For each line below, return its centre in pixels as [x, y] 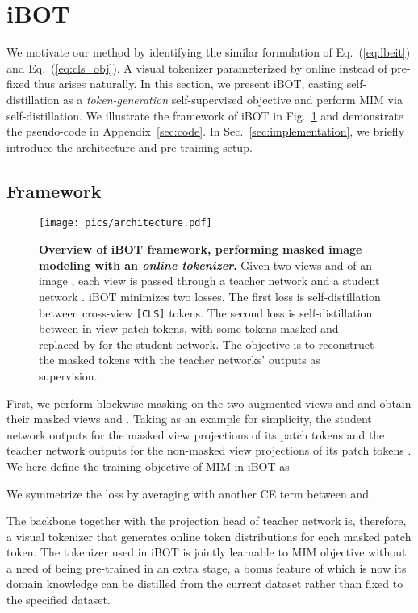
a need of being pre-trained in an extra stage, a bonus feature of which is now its [207, 567]
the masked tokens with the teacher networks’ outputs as [180, 360]
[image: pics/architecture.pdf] [125, 223]
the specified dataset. [59, 600]
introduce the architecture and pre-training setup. [130, 147]
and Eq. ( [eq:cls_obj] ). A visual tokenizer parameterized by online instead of [197, 67]
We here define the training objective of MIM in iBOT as [148, 466]
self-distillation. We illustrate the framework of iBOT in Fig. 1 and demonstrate [205, 115]
